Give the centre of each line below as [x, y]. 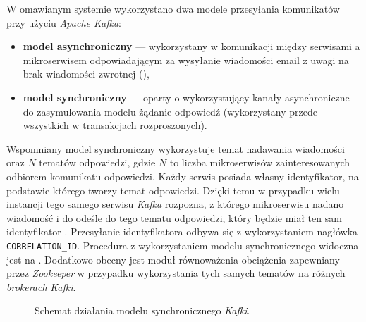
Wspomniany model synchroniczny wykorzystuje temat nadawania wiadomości [176, 148]
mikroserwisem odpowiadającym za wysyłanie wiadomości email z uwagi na [186, 60]
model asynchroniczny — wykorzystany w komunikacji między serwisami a [191, 46]
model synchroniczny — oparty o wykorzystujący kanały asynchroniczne [186, 97]
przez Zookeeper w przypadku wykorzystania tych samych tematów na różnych [176, 273]
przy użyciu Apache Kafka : [64, 22]
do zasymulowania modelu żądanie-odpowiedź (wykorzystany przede [170, 111]
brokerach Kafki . [41, 286]
